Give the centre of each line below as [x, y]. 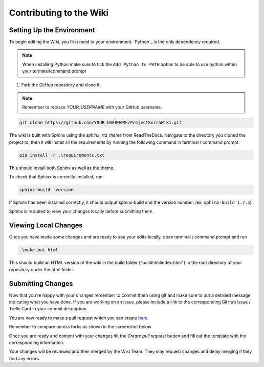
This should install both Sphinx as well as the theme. [62, 168]
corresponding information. [37, 343]
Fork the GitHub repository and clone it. [61, 85]
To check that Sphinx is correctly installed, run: [56, 177]
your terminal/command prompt [54, 71]
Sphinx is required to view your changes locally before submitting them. [81, 211]
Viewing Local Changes [46, 226]
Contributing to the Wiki [59, 13]
